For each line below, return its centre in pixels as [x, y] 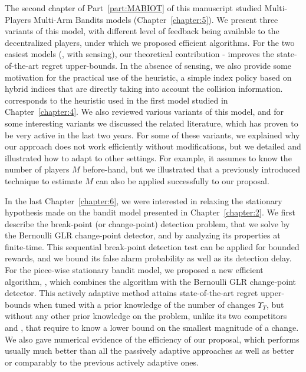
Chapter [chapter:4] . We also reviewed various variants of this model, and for [144, 112]
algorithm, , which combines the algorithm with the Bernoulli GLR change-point [151, 281]
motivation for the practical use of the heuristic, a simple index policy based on [148, 77]
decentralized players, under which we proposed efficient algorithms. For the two [150, 42]
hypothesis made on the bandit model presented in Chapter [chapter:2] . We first [150, 212]
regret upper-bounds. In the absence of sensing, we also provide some [166, 65]
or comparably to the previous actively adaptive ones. [102, 362]
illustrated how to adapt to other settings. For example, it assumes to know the [148, 157]
